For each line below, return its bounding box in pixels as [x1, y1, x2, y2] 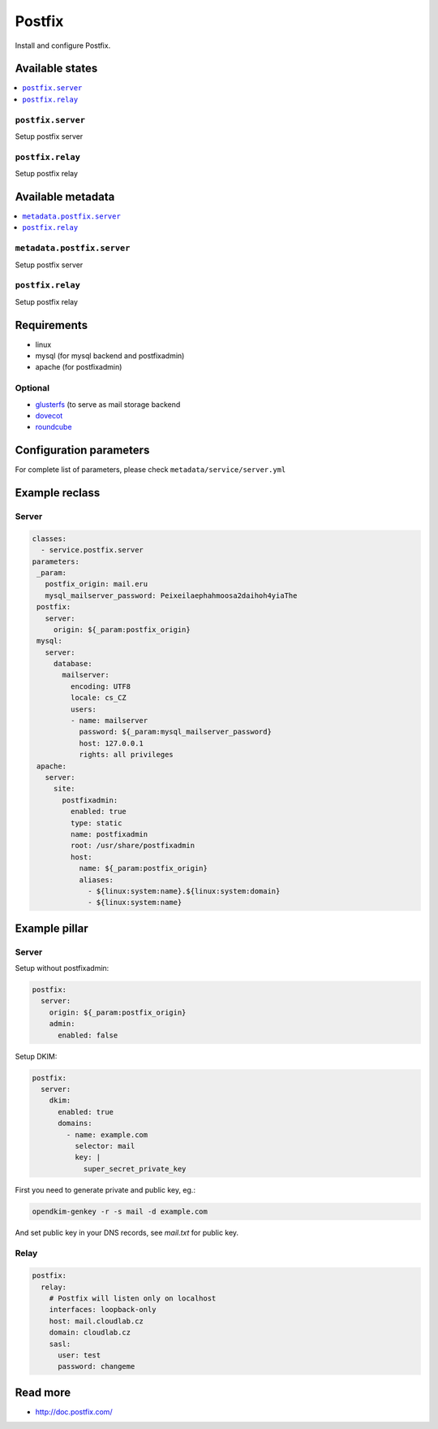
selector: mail [74, 1141, 135, 1150]
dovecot [35, 410, 63, 420]
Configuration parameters [15, 444, 150, 457]
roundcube [35, 422, 72, 432]
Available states [15, 62, 98, 76]
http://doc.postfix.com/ [35, 1406, 113, 1417]
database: [53, 659, 92, 669]
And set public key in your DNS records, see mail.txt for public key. [15, 1228, 239, 1237]
